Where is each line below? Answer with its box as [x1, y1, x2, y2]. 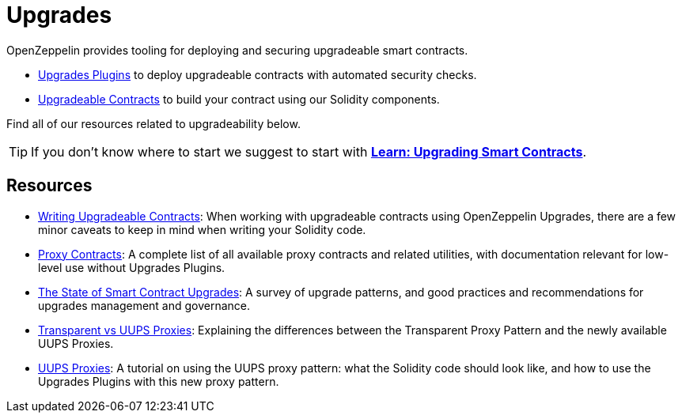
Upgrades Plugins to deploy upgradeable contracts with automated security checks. [38, 67, 477, 81]
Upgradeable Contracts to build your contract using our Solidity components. [38, 92, 440, 106]
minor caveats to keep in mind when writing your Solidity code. [38, 222, 366, 236]
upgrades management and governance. [38, 298, 251, 312]
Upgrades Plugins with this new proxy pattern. [38, 374, 279, 388]
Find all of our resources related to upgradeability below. [6, 116, 301, 130]
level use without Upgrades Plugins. [38, 260, 225, 274]
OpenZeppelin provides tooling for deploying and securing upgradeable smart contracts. [6, 43, 468, 57]
